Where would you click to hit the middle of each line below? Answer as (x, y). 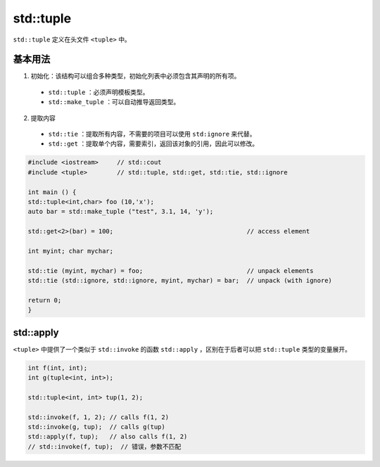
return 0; (45, 300)
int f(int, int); (58, 368)
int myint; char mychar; (71, 251)
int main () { (52, 192)
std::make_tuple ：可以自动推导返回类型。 (114, 102)
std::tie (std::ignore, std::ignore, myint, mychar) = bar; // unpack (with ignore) (180, 281)
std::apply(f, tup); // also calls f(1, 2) (108, 437)
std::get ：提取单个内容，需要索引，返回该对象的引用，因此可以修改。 (153, 143)
